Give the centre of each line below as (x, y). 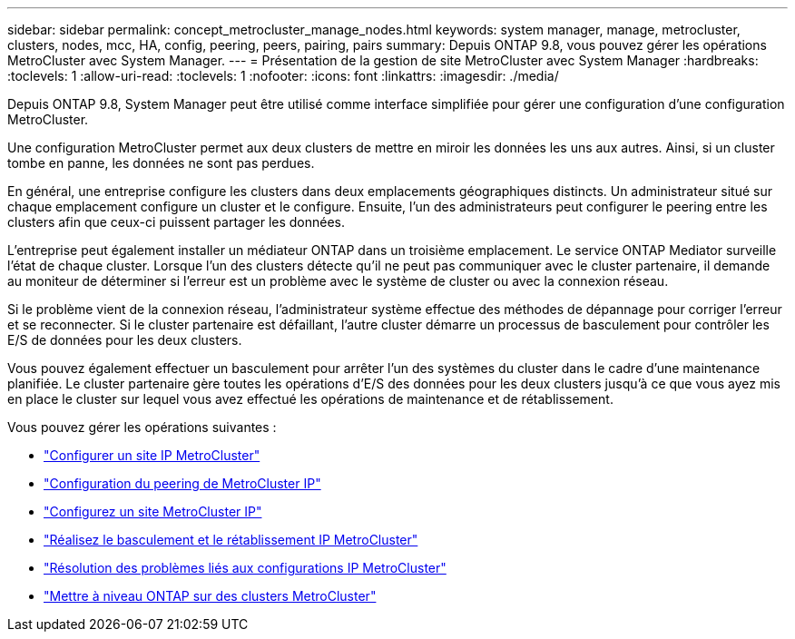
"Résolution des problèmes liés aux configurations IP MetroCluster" (245, 568)
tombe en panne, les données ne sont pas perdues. (161, 163)
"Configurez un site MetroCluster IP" (153, 511)
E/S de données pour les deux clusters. (125, 340)
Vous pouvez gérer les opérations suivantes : (142, 427)
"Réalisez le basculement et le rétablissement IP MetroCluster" (231, 540)
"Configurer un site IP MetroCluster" (152, 455)
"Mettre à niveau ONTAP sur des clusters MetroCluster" (210, 596)
